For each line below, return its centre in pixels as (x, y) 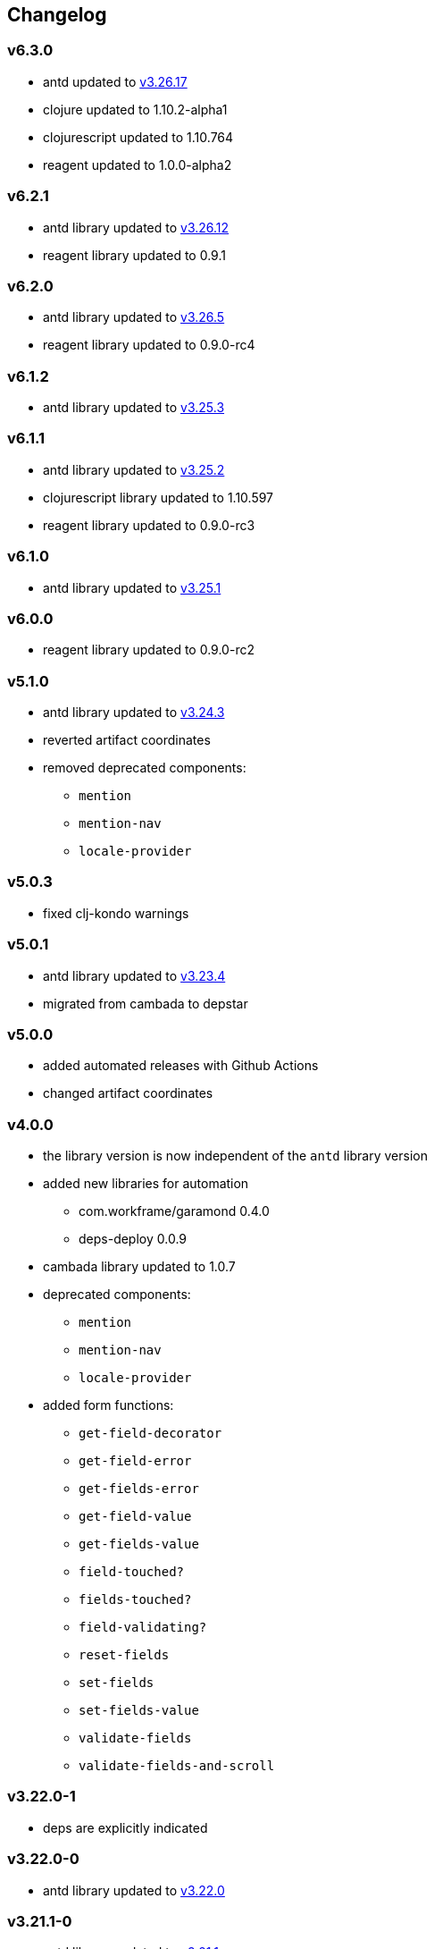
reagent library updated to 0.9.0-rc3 (149, 525)
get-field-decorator (150, 1434)
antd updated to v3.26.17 (115, 81)
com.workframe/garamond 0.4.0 (174, 1211)
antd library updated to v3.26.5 (134, 317)
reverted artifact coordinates (127, 740)
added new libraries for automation (146, 1184)
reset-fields (124, 1655)
